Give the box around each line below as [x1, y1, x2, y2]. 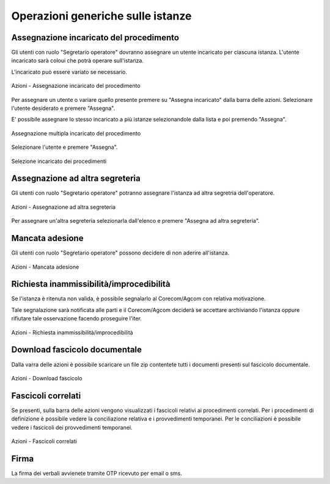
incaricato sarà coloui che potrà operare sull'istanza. [11, 57, 144, 64]
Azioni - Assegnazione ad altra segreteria [11, 203, 116, 211]
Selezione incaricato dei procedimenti [11, 157, 107, 165]
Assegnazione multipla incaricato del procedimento [11, 129, 141, 137]
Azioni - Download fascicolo [11, 374, 82, 381]
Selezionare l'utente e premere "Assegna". [11, 143, 119, 151]
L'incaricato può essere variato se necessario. [11, 68, 128, 76]
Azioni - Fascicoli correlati [11, 438, 78, 445]
